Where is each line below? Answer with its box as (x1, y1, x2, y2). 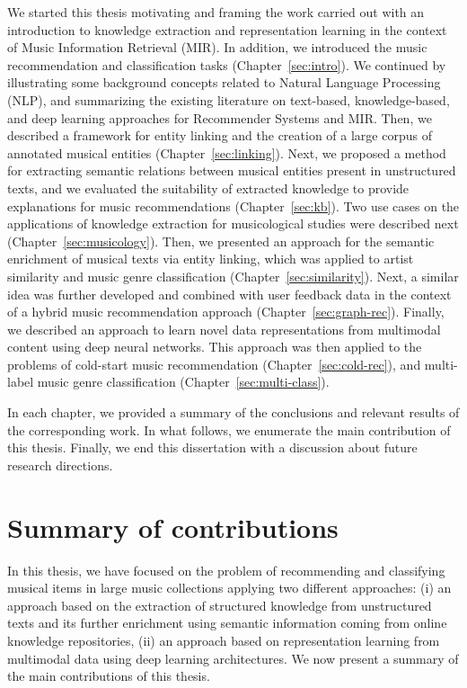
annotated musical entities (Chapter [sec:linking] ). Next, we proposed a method (7, 143, 446, 162)
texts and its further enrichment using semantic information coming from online (7, 613, 447, 632)
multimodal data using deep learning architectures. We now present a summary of (7, 648, 459, 667)
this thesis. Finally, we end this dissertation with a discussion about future (7, 438, 418, 457)
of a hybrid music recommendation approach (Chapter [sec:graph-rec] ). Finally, (7, 302, 445, 321)
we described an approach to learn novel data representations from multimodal (7, 319, 441, 338)
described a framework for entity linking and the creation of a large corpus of (7, 126, 432, 145)
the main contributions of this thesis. (7, 666, 210, 685)
